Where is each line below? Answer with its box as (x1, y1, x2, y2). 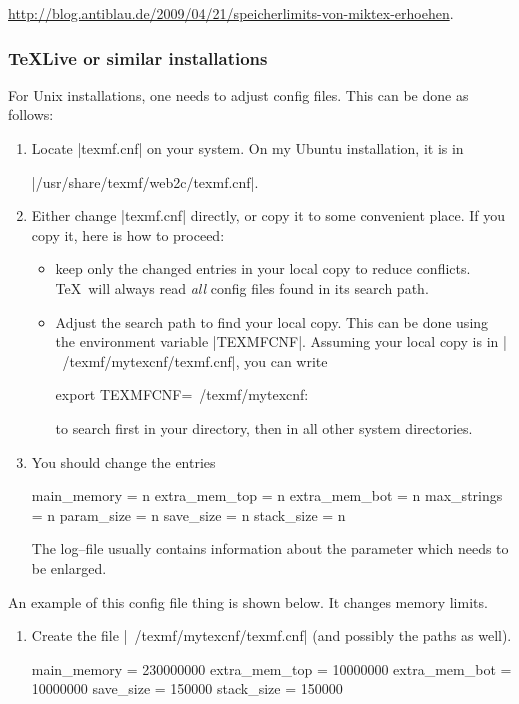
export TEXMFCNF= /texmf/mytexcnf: (55, 384, 309, 405)
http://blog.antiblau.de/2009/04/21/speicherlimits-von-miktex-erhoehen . (8, 3, 454, 23)
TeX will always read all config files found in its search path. (55, 277, 429, 298)
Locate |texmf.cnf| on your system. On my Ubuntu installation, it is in (31, 138, 464, 158)
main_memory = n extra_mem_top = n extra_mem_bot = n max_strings (31, 485, 503, 506)
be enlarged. (31, 557, 107, 578)
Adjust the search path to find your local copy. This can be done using (55, 311, 489, 332)
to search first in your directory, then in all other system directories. (55, 417, 473, 438)
